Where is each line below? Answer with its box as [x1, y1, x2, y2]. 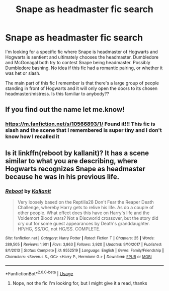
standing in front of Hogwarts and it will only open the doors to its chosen [5, 85, 158, 91]
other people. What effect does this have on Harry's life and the [17, 210, 150, 216]
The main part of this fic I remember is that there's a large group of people [5, 80, 159, 86]
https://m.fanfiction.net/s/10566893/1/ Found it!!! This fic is [5, 120, 155, 127]
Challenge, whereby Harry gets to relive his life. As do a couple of [17, 204, 154, 210]
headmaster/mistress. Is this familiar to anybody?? [5, 90, 109, 96]
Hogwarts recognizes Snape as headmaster [5, 164, 146, 173]
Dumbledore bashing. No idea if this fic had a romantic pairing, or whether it [5, 65, 163, 71]
